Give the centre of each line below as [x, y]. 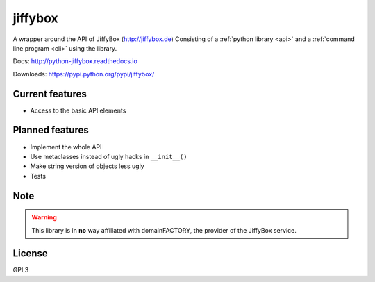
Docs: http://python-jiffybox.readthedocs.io [75, 61]
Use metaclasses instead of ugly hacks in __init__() [109, 156]
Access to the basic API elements [78, 110]
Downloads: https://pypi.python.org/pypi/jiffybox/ [84, 74]
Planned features [51, 130]
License [30, 254]
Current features [50, 94]
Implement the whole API [66, 147]
